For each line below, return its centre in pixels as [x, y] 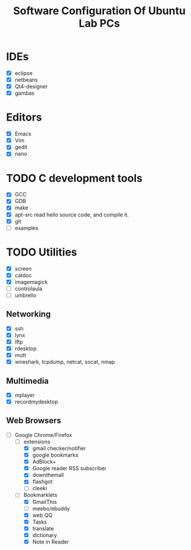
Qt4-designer [31, 86]
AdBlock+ [44, 462]
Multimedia [27, 381]
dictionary [45, 535]
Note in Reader [51, 542]
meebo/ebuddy [51, 508]
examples [26, 228]
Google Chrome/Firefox [43, 435]
